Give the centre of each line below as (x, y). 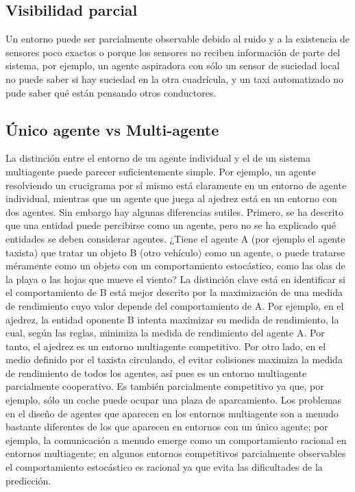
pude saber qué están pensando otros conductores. (111, 92)
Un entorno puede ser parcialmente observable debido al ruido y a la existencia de (178, 39)
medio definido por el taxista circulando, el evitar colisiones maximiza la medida (174, 359)
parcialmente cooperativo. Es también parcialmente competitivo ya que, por (165, 386)
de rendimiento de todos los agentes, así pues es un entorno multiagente (156, 372)
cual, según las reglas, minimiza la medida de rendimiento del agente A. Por (165, 333)
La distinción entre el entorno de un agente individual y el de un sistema (158, 158)
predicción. (28, 480)
